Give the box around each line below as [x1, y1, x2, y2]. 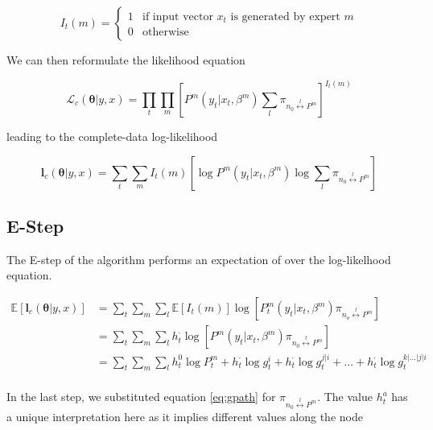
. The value [317, 388, 373, 405]
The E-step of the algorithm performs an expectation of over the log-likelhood [6, 250, 391, 267]
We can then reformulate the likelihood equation [6, 52, 245, 68]
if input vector [142, 10, 213, 23]
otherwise [142, 27, 189, 39]
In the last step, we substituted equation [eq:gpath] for [6, 388, 276, 405]
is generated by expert [230, 10, 340, 23]
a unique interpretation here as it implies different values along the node [6, 407, 363, 424]
